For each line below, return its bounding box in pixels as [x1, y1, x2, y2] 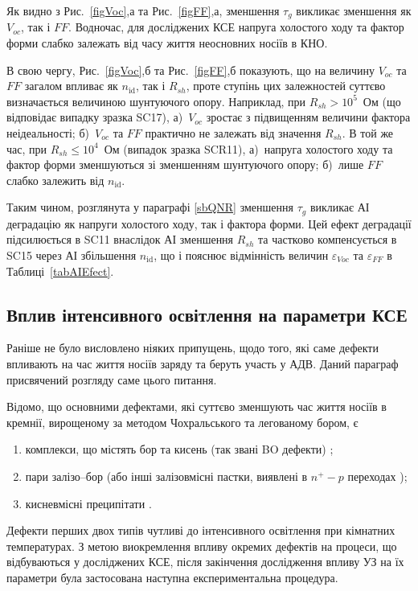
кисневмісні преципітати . [25, 495, 152, 511]
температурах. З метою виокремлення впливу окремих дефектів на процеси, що [6, 537, 397, 554]
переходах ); [347, 467, 408, 484]
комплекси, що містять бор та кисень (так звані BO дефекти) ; [25, 441, 334, 458]
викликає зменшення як [296, 2, 412, 18]
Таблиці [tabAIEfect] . [6, 262, 114, 279]
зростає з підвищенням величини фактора [206, 109, 411, 125]
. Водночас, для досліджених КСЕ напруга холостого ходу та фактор [68, 18, 404, 35]
